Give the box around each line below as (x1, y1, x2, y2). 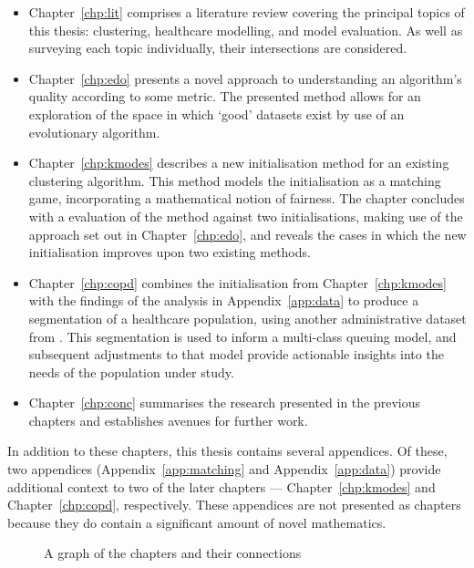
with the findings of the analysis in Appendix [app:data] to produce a (28, 291, 419, 310)
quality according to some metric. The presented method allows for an (28, 87, 421, 106)
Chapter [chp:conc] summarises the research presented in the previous (28, 393, 421, 412)
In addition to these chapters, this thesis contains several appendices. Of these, (7, 441, 448, 460)
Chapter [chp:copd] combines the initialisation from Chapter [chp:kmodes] (28, 273, 447, 292)
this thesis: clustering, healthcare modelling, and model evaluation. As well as (28, 20, 463, 39)
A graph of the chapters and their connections (44, 543, 302, 563)
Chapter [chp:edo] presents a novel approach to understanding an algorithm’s (28, 68, 462, 88)
